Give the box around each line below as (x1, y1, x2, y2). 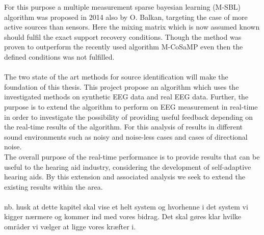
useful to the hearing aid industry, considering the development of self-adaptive (4, 161, 251, 172)
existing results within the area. (4, 181, 103, 192)
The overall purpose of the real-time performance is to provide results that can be (4, 151, 260, 162)
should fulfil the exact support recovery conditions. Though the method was (4, 31, 242, 42)
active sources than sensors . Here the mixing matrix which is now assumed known (4, 21, 260, 32)
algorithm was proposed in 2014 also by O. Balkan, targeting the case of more (4, 11, 248, 22)
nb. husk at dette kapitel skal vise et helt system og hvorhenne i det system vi (4, 201, 248, 212)
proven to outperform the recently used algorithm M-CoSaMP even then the (4, 41, 243, 52)
